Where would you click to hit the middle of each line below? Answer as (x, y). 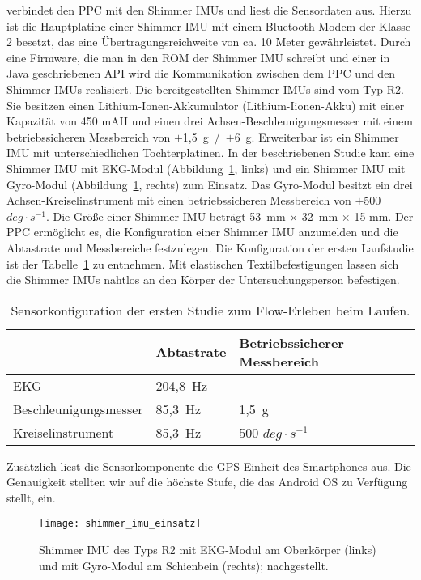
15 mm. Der (384, 216)
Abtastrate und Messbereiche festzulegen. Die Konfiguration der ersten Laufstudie (210, 247)
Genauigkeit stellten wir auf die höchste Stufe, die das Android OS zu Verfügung (207, 482)
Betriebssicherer (291, 342)
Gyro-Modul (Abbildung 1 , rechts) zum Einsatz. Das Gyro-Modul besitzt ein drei (210, 184)
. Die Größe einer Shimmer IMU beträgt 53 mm (166, 216)
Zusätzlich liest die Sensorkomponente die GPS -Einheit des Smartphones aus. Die (209, 466)
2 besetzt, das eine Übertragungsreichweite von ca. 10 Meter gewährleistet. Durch (209, 42)
